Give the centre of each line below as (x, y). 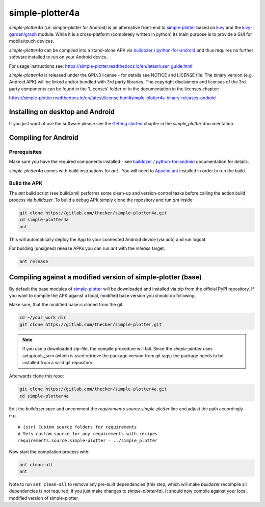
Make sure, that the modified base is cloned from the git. (66, 305)
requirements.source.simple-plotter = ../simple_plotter (88, 441)
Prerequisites (25, 152)
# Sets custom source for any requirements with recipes (88, 434)
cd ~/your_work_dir (43, 318)
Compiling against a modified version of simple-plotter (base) (106, 277)
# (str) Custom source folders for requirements (77, 427)
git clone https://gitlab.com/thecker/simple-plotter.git (91, 324)
